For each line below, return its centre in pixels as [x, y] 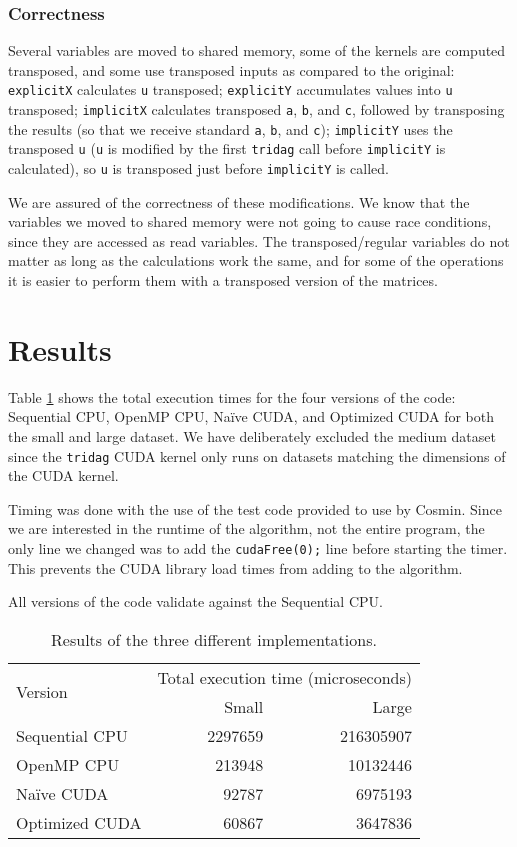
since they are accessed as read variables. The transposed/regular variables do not [259, 240]
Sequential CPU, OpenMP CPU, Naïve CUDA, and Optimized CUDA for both [251, 416]
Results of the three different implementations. [214, 639]
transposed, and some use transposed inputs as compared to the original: [231, 69]
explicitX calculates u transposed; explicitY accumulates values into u [230, 89]
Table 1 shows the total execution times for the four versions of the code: [232, 396]
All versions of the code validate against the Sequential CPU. [195, 601]
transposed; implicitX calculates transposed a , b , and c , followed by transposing [256, 109]
